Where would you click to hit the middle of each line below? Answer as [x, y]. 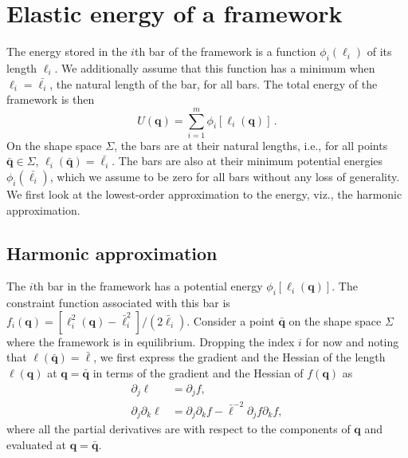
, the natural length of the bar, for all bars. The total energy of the [214, 83]
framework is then [51, 99]
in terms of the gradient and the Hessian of [198, 372]
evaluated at [37, 444]
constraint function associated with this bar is [118, 303]
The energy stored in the [67, 51]
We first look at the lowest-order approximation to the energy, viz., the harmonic [204, 194]
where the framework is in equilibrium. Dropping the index [151, 341]
